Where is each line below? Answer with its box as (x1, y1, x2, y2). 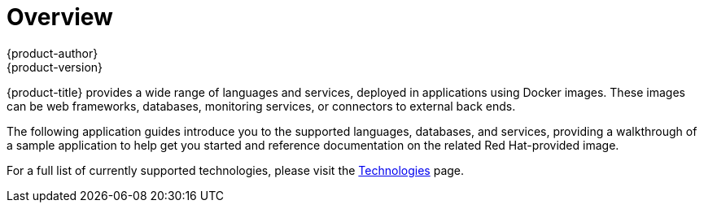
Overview (7, 3, 113, 31)
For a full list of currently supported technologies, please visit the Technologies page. (7, 163, 465, 177)
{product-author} (7, 46, 98, 60)
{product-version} (7, 59, 103, 74)
